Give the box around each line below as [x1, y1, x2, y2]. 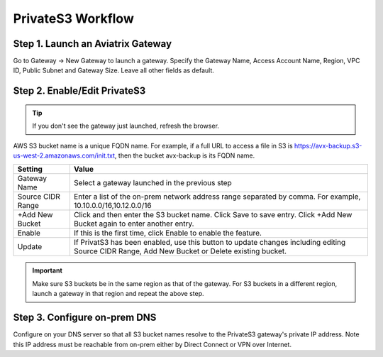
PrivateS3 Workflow [13, 11, 134, 26]
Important [32, 266, 63, 275]
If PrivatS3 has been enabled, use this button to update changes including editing [73, 238, 346, 248]
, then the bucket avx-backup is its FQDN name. [114, 151, 255, 160]
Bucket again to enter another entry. [73, 219, 194, 229]
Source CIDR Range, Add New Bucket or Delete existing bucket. [73, 246, 287, 256]
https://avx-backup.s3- [294, 141, 362, 150]
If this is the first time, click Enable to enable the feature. [73, 228, 262, 238]
